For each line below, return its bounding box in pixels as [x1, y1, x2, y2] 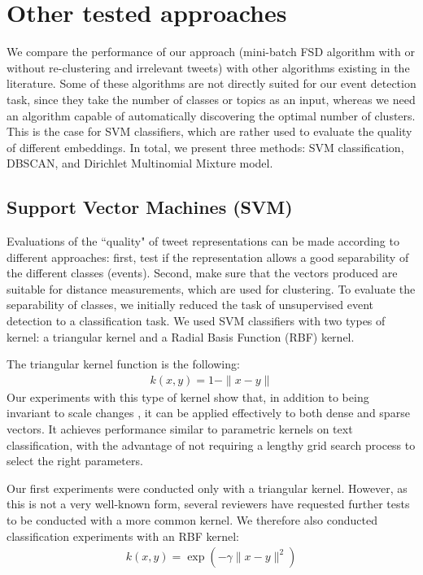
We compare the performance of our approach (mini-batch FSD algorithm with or [7, 43, 415, 60]
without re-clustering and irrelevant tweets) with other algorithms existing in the [7, 59, 410, 76]
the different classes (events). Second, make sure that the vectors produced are [7, 264, 398, 281]
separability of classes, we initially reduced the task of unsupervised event [7, 296, 373, 313]
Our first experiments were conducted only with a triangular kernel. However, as [7, 479, 408, 496]
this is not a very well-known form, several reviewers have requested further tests [7, 495, 410, 512]
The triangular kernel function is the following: [7, 355, 240, 372]
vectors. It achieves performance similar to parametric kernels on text [7, 420, 353, 438]
